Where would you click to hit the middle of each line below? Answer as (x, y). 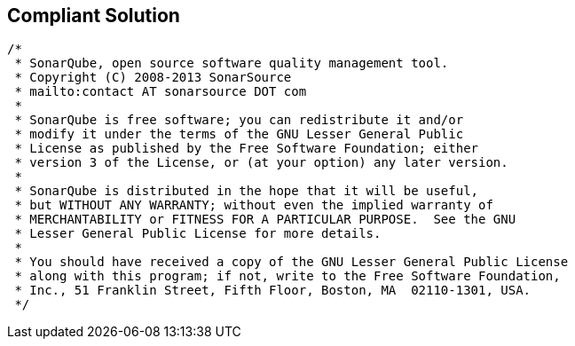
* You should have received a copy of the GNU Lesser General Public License (291, 262)
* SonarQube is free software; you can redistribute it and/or (239, 120)
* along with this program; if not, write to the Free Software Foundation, (287, 276)
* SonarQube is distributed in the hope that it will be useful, (247, 191)
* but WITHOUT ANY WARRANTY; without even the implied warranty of (254, 205)
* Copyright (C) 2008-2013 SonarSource (153, 78)
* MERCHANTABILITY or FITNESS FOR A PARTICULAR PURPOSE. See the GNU (265, 220)
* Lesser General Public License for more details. (198, 234)
